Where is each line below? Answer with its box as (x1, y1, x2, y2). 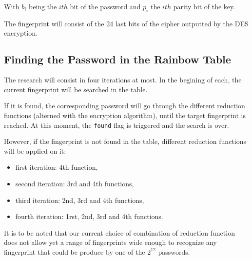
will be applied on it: (4, 145, 66, 156)
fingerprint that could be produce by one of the (4, 246, 145, 257)
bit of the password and (70, 1, 141, 11)
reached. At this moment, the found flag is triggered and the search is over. (4, 120, 229, 130)
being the (29, 1, 57, 11)
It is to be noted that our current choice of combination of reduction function (4, 227, 235, 238)
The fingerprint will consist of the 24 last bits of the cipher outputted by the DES (4, 18, 249, 28)
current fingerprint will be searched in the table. (4, 84, 148, 94)
